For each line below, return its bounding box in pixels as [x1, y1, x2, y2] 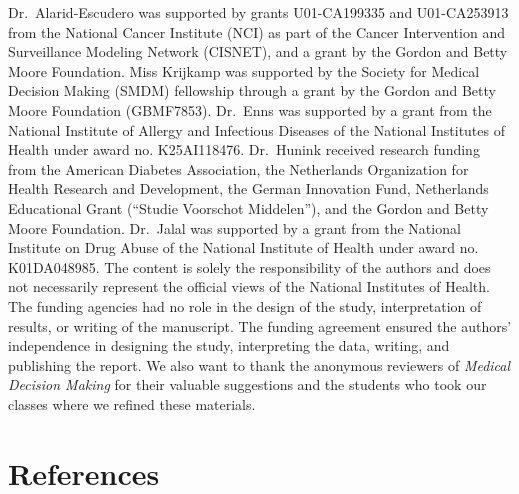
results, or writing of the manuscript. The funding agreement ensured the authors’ [8, 315, 512, 336]
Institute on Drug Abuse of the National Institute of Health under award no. [8, 237, 479, 258]
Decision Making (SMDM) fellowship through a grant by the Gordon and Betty [8, 80, 496, 101]
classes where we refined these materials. [8, 393, 256, 414]
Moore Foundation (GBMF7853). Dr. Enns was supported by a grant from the [8, 99, 492, 120]
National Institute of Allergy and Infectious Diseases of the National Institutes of [8, 119, 505, 140]
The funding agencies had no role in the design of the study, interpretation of [8, 295, 482, 316]
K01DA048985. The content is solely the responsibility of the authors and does [8, 256, 491, 277]
